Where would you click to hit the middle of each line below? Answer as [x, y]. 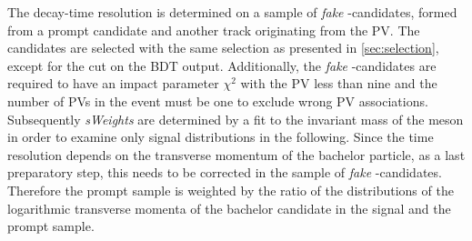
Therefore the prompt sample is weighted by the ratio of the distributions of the [231, 190]
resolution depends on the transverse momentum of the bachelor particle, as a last [236, 154]
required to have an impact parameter [113, 83]
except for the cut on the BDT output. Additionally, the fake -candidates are [222, 65]
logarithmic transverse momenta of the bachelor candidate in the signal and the [229, 208]
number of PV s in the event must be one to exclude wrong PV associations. [218, 100]
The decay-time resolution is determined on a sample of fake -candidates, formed [232, 12]
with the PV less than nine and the [339, 83]
